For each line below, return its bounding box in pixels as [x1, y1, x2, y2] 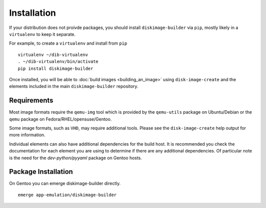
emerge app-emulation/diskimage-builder [18, 192, 117, 198]
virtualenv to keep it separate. [9, 31, 76, 37]
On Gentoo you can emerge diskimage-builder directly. [9, 180, 121, 186]
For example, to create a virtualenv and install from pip [9, 40, 128, 46]
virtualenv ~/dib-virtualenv [18, 52, 88, 58]
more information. [9, 132, 45, 138]
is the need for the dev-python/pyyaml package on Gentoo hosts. [9, 155, 142, 161]
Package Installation [9, 168, 73, 176]
